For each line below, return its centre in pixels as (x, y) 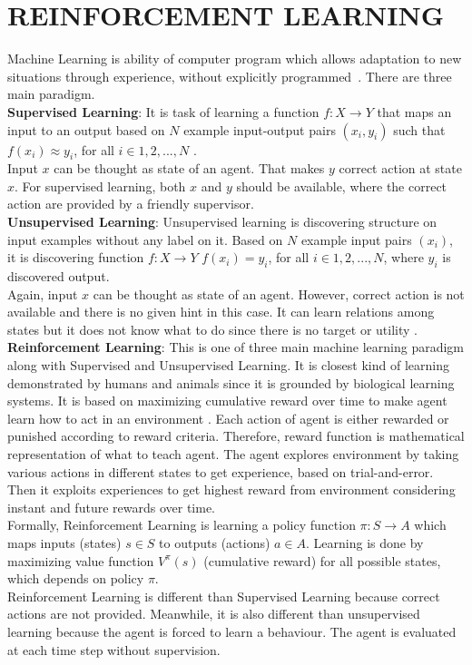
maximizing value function (81, 560)
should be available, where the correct (342, 186)
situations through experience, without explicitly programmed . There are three (230, 76)
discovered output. (59, 276)
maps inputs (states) (64, 542)
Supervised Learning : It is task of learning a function (163, 111)
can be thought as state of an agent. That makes (189, 168)
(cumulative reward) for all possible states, (322, 560)
